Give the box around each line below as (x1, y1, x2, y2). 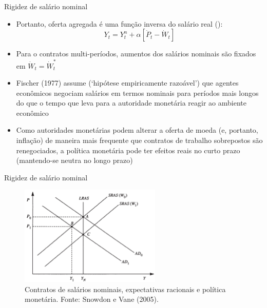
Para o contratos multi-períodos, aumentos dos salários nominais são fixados (16, 48, 256, 59)
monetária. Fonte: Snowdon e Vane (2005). (25, 294, 159, 304)
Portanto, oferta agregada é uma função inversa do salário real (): (16, 18, 223, 29)
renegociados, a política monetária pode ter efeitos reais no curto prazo (16, 145, 240, 155)
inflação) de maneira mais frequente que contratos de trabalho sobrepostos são (16, 135, 263, 146)
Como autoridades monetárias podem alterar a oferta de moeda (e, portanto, (16, 125, 258, 135)
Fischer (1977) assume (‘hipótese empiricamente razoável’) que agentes (16, 77, 239, 88)
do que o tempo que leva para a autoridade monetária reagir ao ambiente (16, 97, 246, 108)
